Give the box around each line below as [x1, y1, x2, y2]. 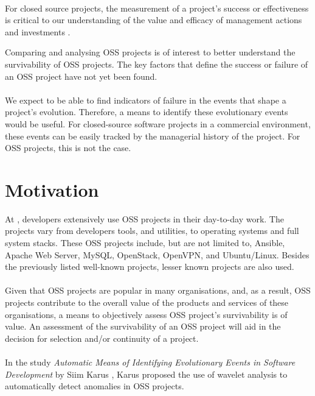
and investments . [5, 25, 71, 38]
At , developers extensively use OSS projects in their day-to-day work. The [5, 212, 284, 225]
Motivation [5, 177, 99, 202]
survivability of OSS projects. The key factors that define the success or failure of [5, 57, 308, 70]
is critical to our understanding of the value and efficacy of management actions [5, 13, 302, 26]
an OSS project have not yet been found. [5, 69, 157, 82]
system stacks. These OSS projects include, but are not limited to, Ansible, [5, 236, 285, 249]
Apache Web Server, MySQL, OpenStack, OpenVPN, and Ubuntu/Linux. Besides [5, 248, 310, 261]
